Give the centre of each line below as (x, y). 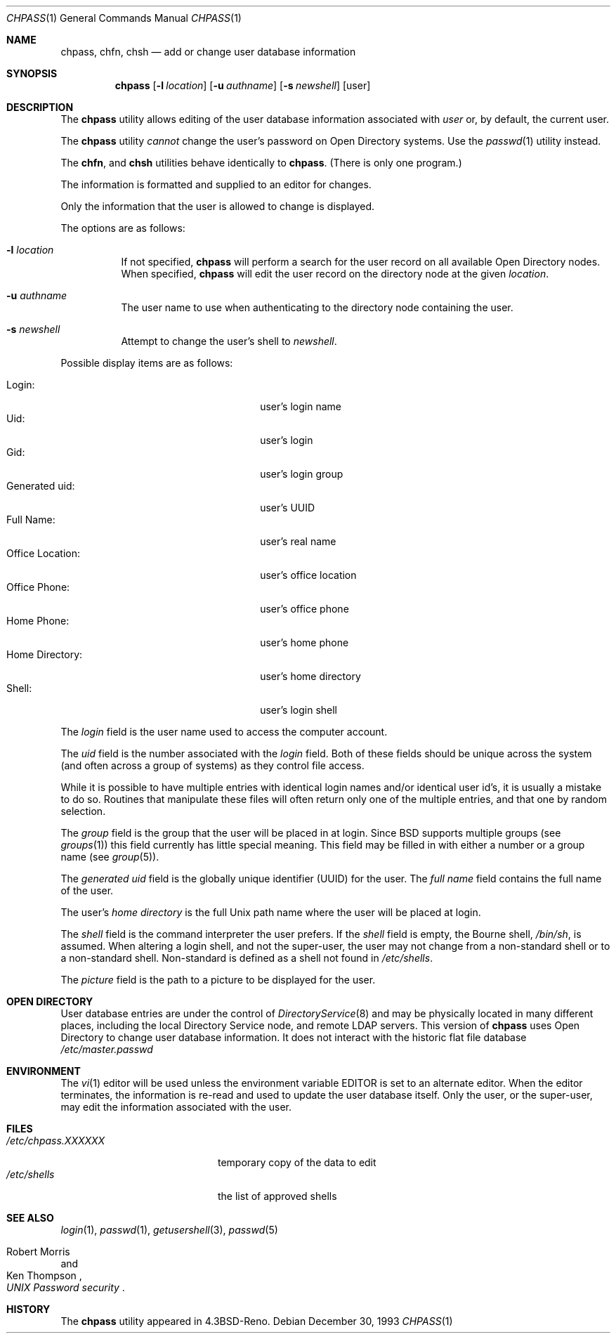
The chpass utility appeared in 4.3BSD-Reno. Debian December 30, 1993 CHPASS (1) (257, 1321)
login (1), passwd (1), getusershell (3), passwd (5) (169, 1230)
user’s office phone (304, 609)
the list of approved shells (277, 1196)
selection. (83, 811)
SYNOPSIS (32, 73)
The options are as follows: (123, 228)
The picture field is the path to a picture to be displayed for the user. (218, 980)
